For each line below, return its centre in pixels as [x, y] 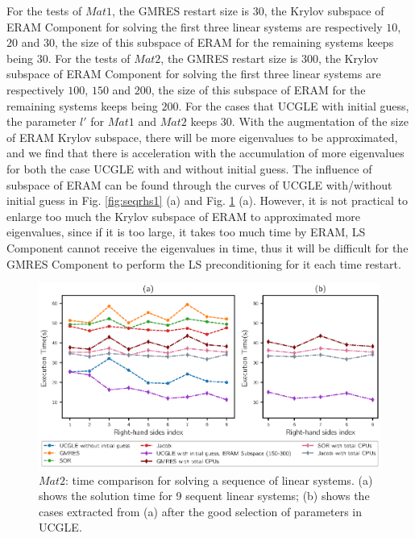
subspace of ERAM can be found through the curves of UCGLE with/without [199, 184]
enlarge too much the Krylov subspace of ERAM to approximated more [183, 216]
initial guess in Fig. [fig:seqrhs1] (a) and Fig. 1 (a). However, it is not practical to [207, 200]
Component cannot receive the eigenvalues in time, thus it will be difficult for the [207, 247]
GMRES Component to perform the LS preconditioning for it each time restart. [204, 263]
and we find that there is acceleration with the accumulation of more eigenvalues [205, 153]
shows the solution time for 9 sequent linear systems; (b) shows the [204, 496]
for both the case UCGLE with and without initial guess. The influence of [189, 168]
